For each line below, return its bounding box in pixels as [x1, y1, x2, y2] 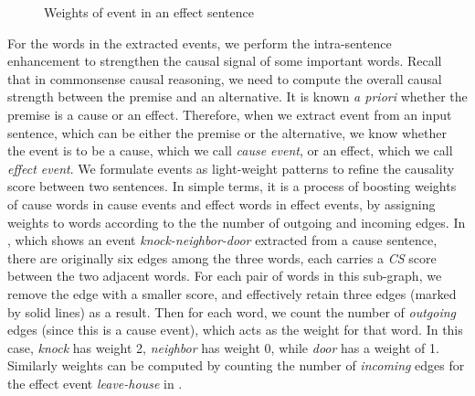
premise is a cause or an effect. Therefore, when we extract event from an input [7, 104, 452, 123]
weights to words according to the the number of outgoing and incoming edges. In [7, 212, 466, 231]
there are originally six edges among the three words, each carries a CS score [7, 248, 437, 267]
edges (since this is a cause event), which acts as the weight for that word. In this [7, 320, 463, 339]
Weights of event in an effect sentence [44, 3, 254, 21]
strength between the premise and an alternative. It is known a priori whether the [7, 87, 468, 106]
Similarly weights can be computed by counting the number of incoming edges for [7, 356, 465, 375]
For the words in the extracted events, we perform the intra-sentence [7, 33, 392, 52]
